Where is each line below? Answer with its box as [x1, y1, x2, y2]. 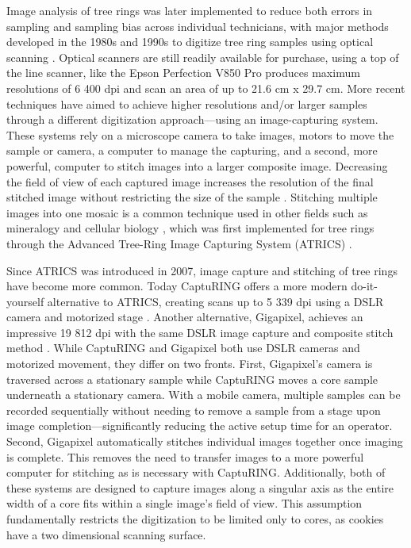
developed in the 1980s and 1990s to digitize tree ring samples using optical [6, 33, 374, 50]
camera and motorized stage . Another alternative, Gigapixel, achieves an [6, 308, 363, 325]
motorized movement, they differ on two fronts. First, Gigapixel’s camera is [6, 355, 373, 372]
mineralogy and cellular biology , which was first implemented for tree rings [6, 220, 375, 236]
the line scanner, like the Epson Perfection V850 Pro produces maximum [6, 64, 360, 81]
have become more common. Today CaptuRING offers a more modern [6, 278, 348, 294]
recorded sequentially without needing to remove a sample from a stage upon [6, 401, 381, 418]
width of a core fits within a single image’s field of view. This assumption [6, 495, 363, 512]
